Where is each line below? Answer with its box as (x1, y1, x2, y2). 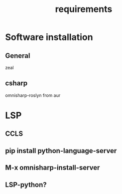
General (5, 51, 31, 60)
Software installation (5, 31, 93, 43)
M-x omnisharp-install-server (5, 164, 100, 172)
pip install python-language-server (5, 146, 117, 155)
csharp (5, 79, 28, 88)
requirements (55, 3, 113, 15)
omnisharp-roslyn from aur (5, 92, 61, 98)
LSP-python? (5, 181, 47, 189)
